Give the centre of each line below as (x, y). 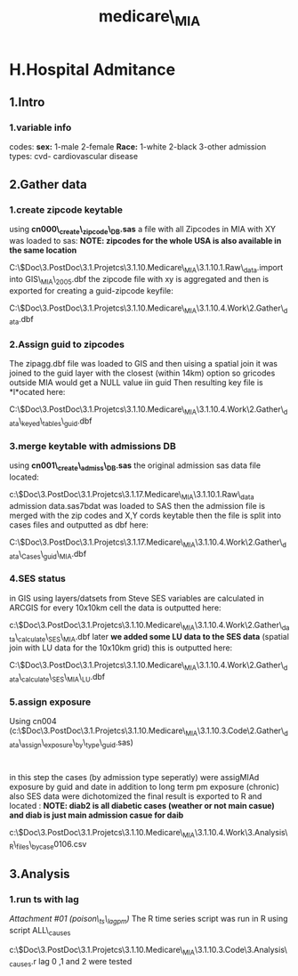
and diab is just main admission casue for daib (97, 815)
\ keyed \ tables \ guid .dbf (55, 422)
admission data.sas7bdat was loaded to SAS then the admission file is (137, 505)
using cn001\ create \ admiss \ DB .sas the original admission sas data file (135, 467)
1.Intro (27, 103)
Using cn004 (33, 722)
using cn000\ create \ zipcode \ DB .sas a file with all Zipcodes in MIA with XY (143, 230)
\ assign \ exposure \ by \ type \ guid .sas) (76, 743)
